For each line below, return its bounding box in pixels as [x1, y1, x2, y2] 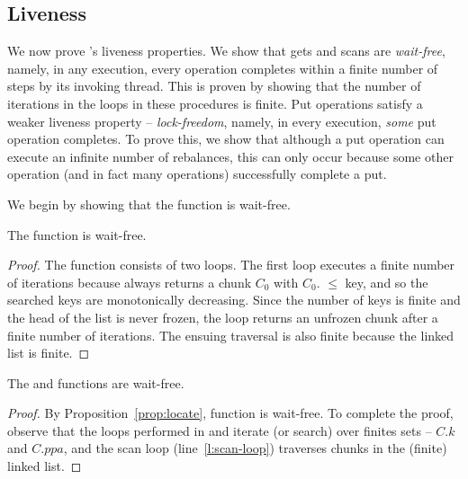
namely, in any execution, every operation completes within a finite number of [7, 58, 438, 77]
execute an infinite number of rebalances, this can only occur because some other [7, 146, 454, 165]
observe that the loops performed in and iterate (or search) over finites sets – [7, 421, 432, 439]
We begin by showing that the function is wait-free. [7, 194, 291, 213]
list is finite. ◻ [7, 343, 90, 362]
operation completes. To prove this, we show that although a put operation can [7, 129, 445, 148]
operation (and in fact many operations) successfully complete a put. [7, 164, 387, 183]
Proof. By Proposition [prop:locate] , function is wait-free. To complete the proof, [7, 404, 454, 422]
